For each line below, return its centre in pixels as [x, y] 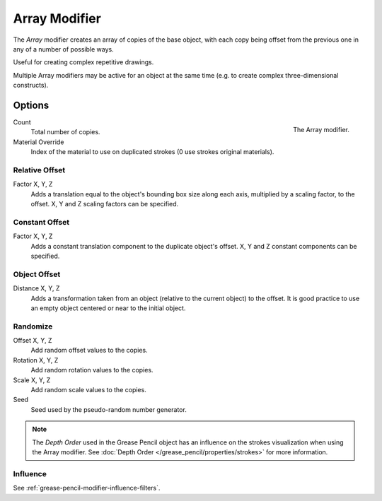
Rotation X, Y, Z [36, 360]
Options [31, 105]
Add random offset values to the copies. [89, 350]
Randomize [33, 326]
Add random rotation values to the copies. [92, 370]
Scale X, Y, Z [32, 380]
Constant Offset [41, 222]
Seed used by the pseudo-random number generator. [109, 409]
